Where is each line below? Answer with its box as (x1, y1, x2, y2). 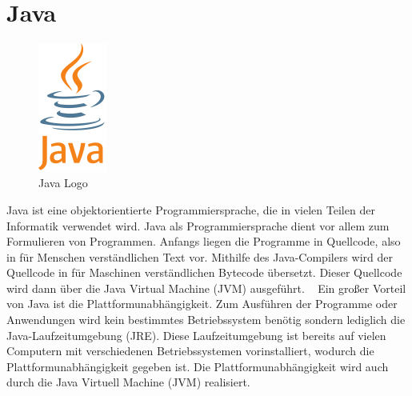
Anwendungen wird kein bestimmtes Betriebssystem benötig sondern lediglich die (6, 311, 406, 328)
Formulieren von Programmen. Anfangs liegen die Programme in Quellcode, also (6, 233, 401, 250)
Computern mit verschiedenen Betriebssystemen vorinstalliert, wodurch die (6, 342, 374, 359)
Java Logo (38, 174, 88, 191)
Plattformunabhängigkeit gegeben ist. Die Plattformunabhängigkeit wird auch (6, 358, 389, 374)
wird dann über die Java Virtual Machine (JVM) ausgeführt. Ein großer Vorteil (6, 279, 406, 296)
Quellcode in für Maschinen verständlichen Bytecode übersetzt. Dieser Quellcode (6, 264, 402, 281)
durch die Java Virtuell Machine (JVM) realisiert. (6, 374, 250, 390)
